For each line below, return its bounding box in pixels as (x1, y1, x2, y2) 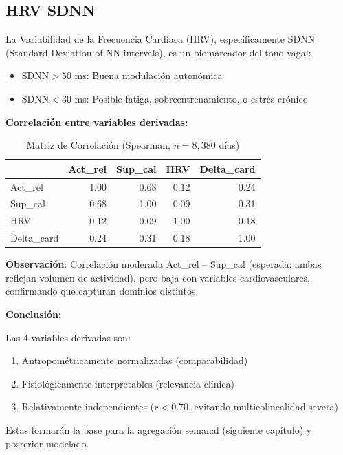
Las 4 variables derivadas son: (5, 330, 131, 344)
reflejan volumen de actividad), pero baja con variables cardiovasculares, (5, 270, 311, 284)
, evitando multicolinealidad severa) (188, 399, 338, 414)
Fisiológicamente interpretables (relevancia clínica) (21, 376, 235, 390)
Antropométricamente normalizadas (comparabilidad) (21, 353, 248, 368)
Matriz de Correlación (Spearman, (26, 138, 170, 152)
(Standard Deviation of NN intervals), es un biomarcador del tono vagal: (5, 45, 311, 59)
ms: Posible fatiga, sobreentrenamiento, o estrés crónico (74, 91, 308, 105)
